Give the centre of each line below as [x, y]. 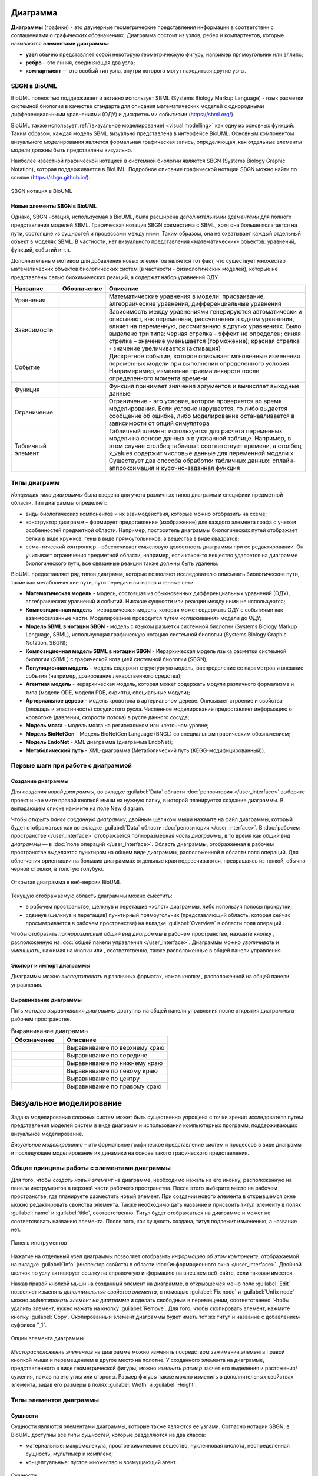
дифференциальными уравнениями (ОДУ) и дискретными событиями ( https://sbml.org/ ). [123, 115]
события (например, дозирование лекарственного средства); [104, 675]
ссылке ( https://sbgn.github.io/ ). [51, 178]
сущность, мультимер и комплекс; [69, 1454]
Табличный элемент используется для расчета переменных [196, 431]
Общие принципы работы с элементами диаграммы [91, 1168]
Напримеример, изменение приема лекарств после [184, 371]
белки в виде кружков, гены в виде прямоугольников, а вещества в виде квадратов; [132, 538]
